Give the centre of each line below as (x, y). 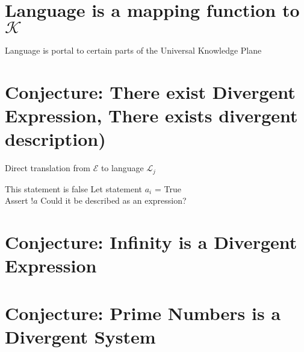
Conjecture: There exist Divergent (150, 91)
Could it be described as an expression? (113, 200)
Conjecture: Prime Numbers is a (143, 313)
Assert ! (19, 200)
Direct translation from (48, 168)
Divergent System (80, 336)
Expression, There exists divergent (151, 115)
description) (55, 139)
